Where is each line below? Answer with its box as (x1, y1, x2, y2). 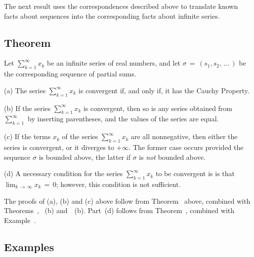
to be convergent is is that (155, 168, 235, 179)
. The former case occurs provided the (128, 142, 244, 152)
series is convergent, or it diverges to (4, 142, 114, 152)
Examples (4, 239, 54, 254)
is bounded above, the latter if (39, 151, 130, 162)
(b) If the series (4, 103, 51, 113)
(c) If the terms (4, 131, 51, 142)
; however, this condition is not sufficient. (56, 179, 181, 189)
